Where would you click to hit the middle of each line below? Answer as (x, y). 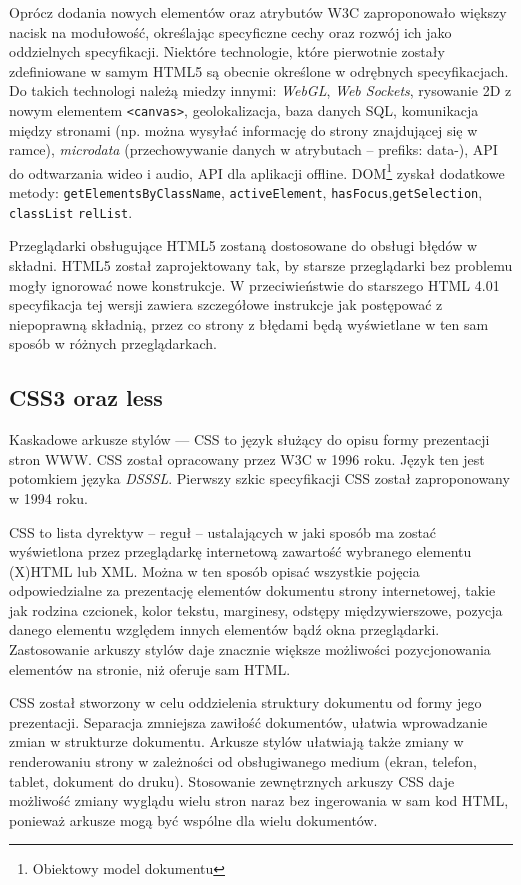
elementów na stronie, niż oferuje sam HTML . (150, 668)
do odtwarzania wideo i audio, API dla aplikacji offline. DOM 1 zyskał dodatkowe (257, 171)
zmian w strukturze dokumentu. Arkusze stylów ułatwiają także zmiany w (236, 741)
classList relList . (71, 211)
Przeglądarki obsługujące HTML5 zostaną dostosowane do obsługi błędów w (243, 245)
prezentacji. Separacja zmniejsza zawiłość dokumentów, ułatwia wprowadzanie (248, 721)
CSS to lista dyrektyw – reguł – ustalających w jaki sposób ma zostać (223, 531)
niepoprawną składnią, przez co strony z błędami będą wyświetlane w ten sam (249, 323)
